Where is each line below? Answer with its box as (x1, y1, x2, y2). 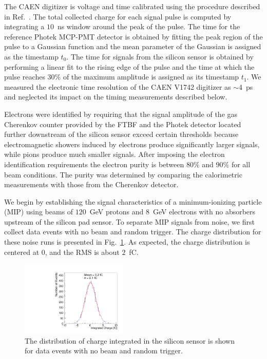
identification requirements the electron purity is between (4, 158, 184, 169)
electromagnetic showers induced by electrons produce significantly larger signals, (4, 138, 260, 149)
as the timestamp (4, 51, 59, 62)
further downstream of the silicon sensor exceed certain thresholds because (4, 129, 239, 139)
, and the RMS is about (45, 246, 120, 257)
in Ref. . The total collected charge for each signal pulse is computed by (4, 11, 232, 22)
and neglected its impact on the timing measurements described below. (4, 91, 227, 102)
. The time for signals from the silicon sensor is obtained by (66, 51, 254, 62)
